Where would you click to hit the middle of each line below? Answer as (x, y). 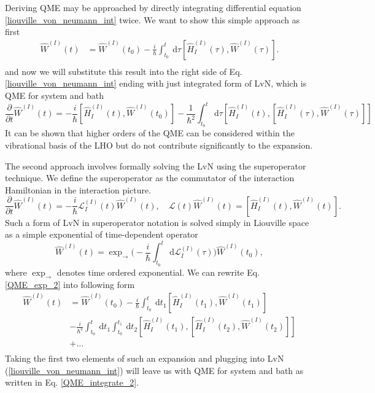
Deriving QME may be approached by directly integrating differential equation (153, 7)
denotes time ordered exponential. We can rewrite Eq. (158, 272)
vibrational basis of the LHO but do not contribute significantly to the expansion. (159, 145)
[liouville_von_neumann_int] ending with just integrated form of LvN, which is (156, 83)
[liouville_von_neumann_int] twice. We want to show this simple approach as (153, 19)
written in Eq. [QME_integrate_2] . (72, 382)
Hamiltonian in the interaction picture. (78, 189)
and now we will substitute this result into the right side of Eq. (124, 71)
